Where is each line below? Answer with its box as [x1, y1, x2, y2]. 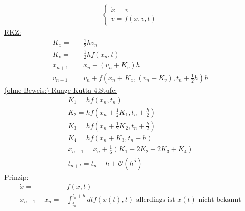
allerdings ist [136, 196, 175, 203]
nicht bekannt [198, 196, 241, 203]
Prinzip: [4, 171, 29, 182]
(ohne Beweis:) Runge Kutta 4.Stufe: [4, 84, 117, 95]
